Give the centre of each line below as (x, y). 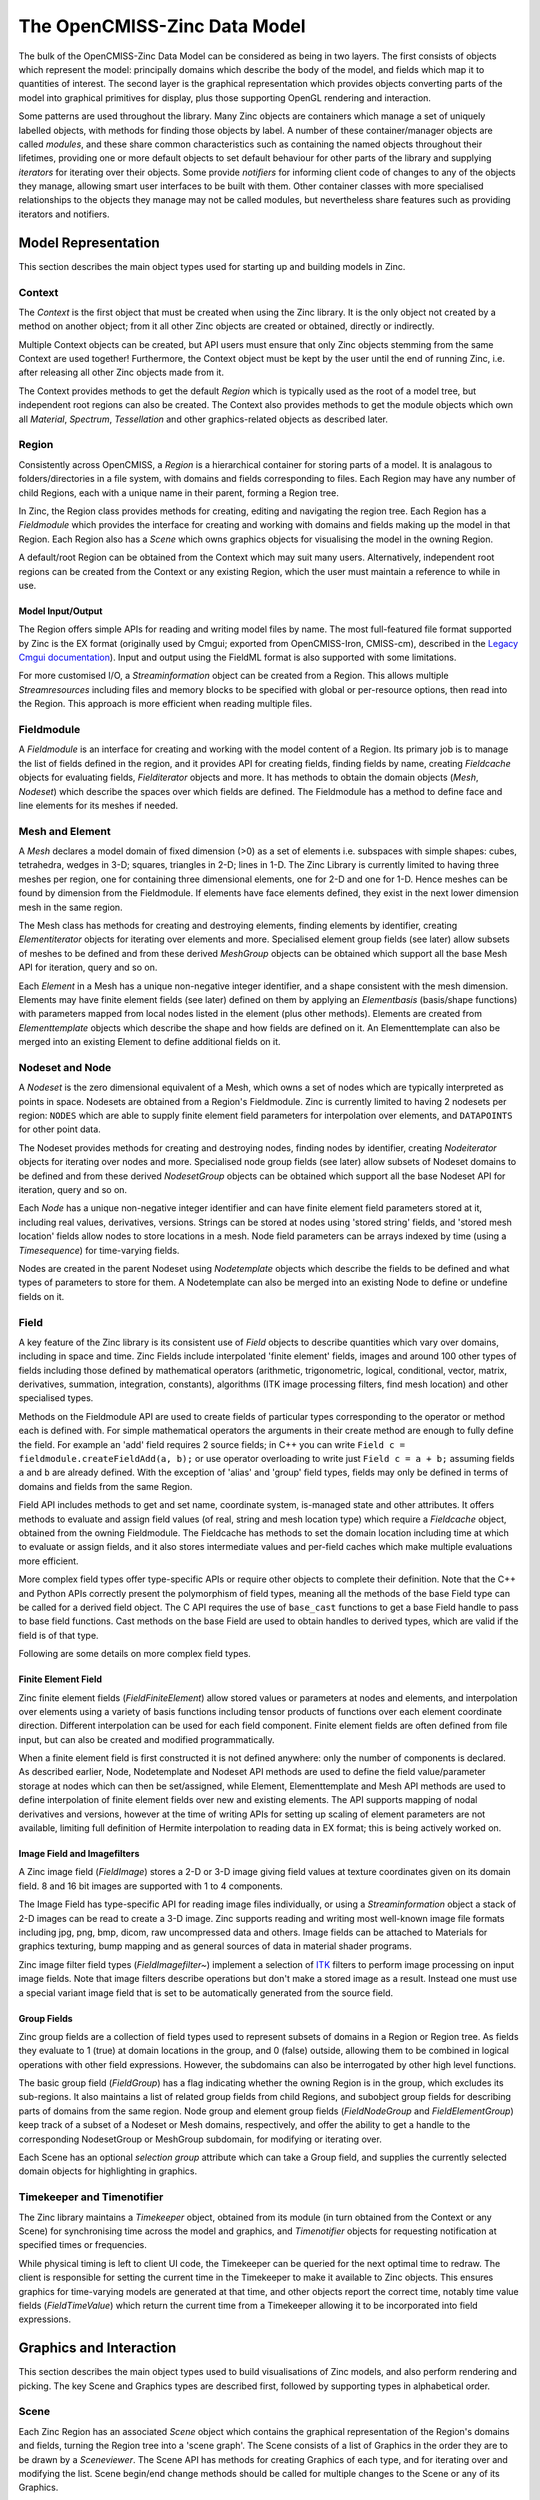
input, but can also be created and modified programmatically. (146, 1739)
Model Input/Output (60, 611)
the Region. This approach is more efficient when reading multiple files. (165, 704)
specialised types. (56, 1398)
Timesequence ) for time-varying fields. (99, 1250)
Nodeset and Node (65, 1067)
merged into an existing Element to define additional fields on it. (149, 1042)
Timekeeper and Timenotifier (91, 2197)
